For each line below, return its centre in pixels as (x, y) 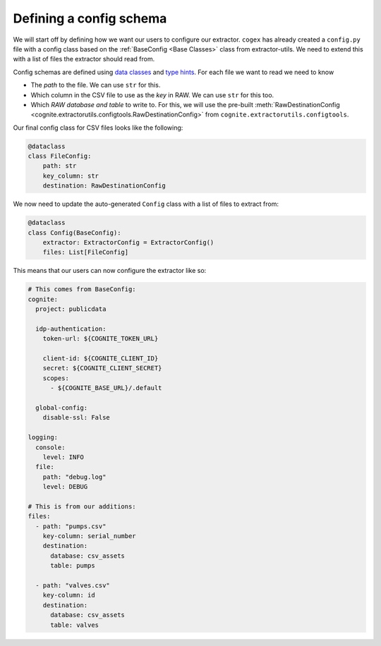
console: (50, 447)
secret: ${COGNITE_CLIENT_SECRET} (102, 368)
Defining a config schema (90, 18)
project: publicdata (71, 309)
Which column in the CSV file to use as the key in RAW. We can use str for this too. (152, 95)
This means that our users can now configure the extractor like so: (110, 271)
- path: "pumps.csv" (71, 526)
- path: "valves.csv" (73, 586)
